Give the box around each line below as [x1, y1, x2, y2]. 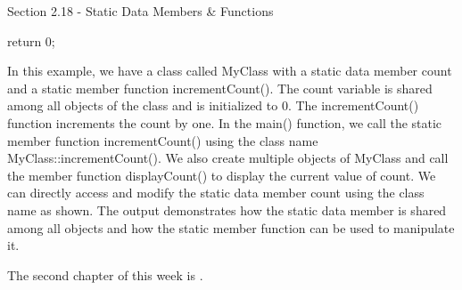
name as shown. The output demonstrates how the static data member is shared [7, 200, 447, 219]
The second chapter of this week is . [7, 265, 203, 284]
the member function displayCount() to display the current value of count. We [7, 165, 436, 184]
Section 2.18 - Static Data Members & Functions [7, 2, 274, 20]
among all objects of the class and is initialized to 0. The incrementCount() [7, 96, 419, 115]
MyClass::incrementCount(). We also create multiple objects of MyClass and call [7, 149, 449, 167]
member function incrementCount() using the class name [7, 131, 318, 149]
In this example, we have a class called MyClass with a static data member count [7, 61, 452, 80]
